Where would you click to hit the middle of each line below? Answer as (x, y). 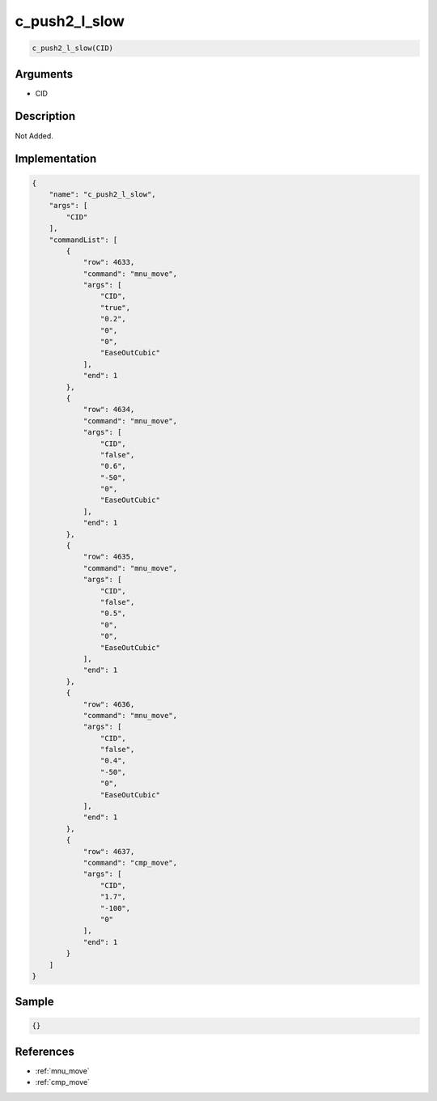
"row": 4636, (109, 704)
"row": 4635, (109, 557)
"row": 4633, (109, 262)
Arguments (44, 74)
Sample (34, 1002)
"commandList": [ (83, 240)
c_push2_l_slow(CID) (72, 48)
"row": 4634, (109, 410)
